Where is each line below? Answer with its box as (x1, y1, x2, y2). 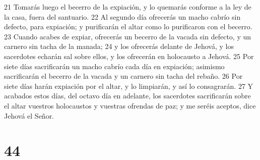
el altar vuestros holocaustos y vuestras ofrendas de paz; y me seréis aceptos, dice (4, 100, 256, 111)
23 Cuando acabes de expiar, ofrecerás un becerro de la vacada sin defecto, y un (4, 31, 251, 41)
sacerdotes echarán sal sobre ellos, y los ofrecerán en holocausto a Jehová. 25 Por (4, 50, 254, 61)
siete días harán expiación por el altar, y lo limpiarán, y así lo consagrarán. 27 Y (4, 80, 253, 91)
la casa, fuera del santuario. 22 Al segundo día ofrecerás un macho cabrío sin (4, 11, 241, 22)
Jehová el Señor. (4, 110, 54, 121)
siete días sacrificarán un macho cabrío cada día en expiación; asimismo (4, 61, 225, 71)
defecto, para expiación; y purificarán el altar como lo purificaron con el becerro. (4, 21, 252, 32)
